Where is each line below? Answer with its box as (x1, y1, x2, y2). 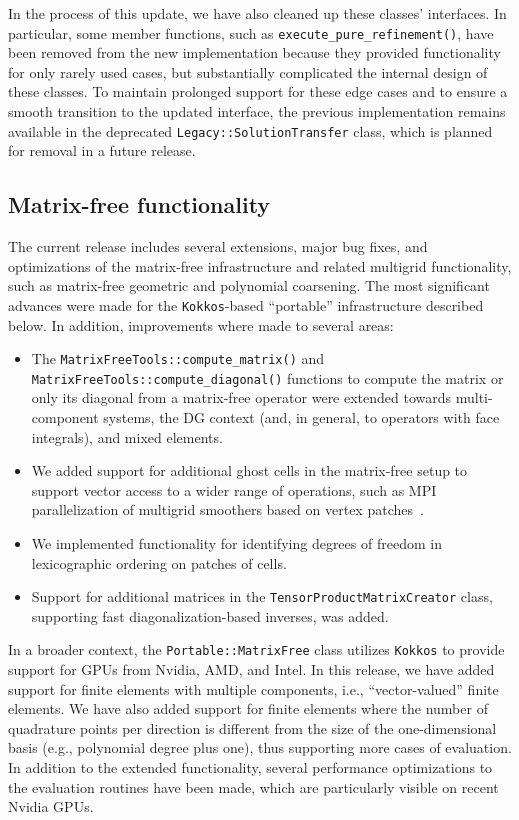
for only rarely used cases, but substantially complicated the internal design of (8, 61, 488, 82)
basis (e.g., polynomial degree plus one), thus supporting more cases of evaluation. (8, 737, 512, 758)
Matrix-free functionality (8, 189, 271, 220)
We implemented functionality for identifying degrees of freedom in (31, 532, 442, 553)
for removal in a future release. (8, 140, 196, 161)
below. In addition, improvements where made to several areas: (8, 314, 394, 335)
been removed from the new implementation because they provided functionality (8, 42, 501, 63)
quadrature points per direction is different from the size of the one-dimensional (8, 717, 497, 738)
